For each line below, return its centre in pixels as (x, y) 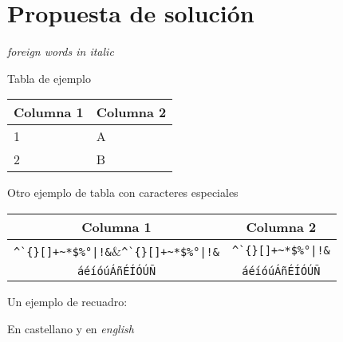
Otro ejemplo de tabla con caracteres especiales (123, 193)
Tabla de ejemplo (49, 78)
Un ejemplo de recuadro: (67, 301)
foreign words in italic (61, 51)
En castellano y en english (71, 328)
